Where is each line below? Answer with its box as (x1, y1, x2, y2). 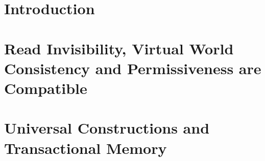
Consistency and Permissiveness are (4, 57, 261, 78)
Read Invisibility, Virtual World (4, 38, 234, 58)
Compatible (4, 77, 87, 98)
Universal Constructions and (4, 117, 210, 138)
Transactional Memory (4, 137, 167, 158)
